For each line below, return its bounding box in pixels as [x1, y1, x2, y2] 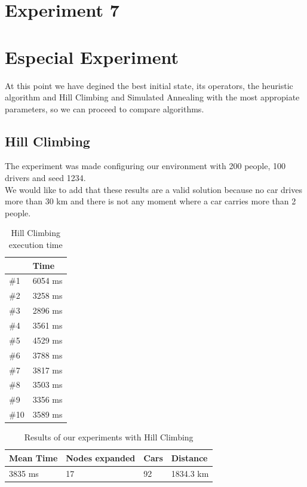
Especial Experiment [5, 44, 179, 69]
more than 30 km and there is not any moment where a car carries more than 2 [5, 195, 296, 207]
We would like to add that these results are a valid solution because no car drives [5, 183, 302, 195]
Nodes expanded [66, 451, 136, 464]
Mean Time [9, 451, 58, 464]
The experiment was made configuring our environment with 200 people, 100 [5, 160, 286, 172]
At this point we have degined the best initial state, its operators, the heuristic [5, 79, 293, 91]
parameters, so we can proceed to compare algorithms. [5, 102, 204, 115]
